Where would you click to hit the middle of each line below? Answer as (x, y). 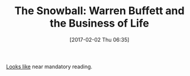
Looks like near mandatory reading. (49, 67)
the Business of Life (99, 23)
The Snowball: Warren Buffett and (99, 11)
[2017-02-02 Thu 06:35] (99, 39)
